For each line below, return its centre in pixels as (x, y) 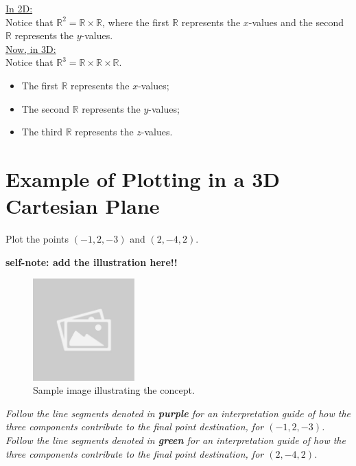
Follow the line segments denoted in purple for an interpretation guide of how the (178, 413)
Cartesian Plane (83, 206)
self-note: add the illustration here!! (92, 262)
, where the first (136, 22)
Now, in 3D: (31, 48)
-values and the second (296, 22)
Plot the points (37, 239)
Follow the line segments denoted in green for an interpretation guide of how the (176, 440)
